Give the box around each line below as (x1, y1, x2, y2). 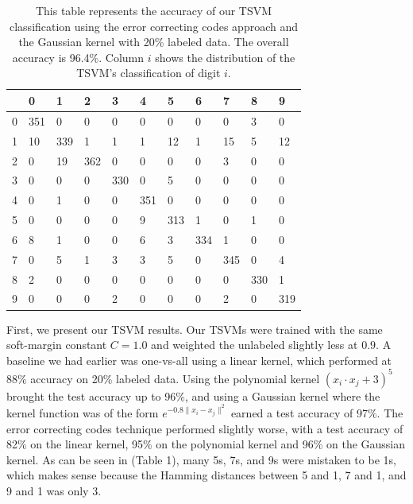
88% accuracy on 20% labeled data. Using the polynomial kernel (6, 370, 320, 386)
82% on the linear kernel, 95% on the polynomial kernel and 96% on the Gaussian (6, 436, 406, 452)
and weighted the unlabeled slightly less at (151, 336, 358, 353)
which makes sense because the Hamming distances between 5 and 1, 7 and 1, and (6, 467, 407, 483)
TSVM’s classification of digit (76, 64, 221, 81)
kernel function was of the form (6, 405, 159, 421)
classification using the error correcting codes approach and (10, 17, 298, 34)
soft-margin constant (6, 336, 107, 353)
